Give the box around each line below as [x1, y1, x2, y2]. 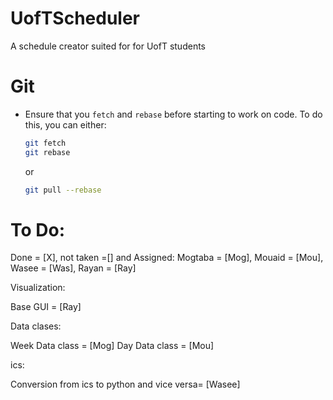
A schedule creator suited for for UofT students [10, 40, 206, 52]
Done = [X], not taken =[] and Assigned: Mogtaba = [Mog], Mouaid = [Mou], [10, 252, 324, 264]
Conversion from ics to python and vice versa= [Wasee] [10, 378, 241, 391]
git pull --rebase [24, 185, 102, 195]
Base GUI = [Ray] [10, 301, 82, 313]
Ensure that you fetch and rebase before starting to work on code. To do [24, 108, 323, 120]
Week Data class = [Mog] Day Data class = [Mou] [10, 340, 215, 352]
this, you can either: [24, 118, 107, 131]
